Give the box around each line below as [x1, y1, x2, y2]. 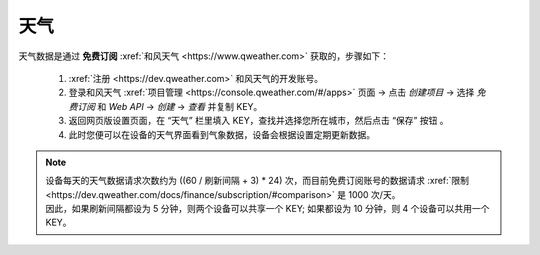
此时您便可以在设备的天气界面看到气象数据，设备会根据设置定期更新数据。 [68, 128, 375, 140]
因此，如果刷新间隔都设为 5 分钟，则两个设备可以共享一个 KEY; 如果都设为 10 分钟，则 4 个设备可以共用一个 [45, 203, 490, 215]
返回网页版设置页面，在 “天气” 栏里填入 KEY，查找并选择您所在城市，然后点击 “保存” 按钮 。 [68, 115, 449, 127]
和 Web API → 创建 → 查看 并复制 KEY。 [96, 100, 263, 112]
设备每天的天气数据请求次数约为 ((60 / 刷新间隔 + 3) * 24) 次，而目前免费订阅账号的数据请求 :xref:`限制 [45, 175, 470, 187]
